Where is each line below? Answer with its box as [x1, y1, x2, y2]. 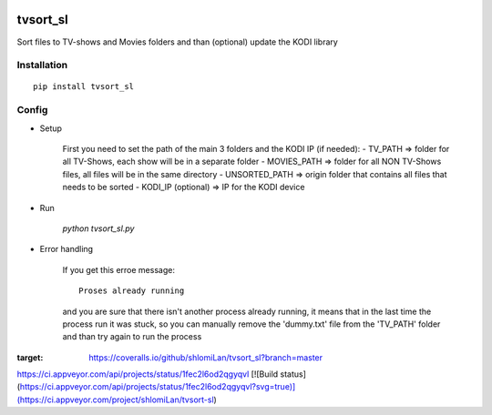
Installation [16, 59, 68, 72]
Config [16, 104, 48, 116]
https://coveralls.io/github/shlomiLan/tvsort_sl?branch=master [88, 351, 323, 363]
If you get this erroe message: [62, 264, 175, 275]
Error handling [39, 244, 94, 255]
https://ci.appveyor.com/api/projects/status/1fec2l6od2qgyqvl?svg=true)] [19, 381, 296, 392]
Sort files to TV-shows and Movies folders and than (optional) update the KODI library [16, 36, 339, 47]
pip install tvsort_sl [33, 82, 135, 92]
